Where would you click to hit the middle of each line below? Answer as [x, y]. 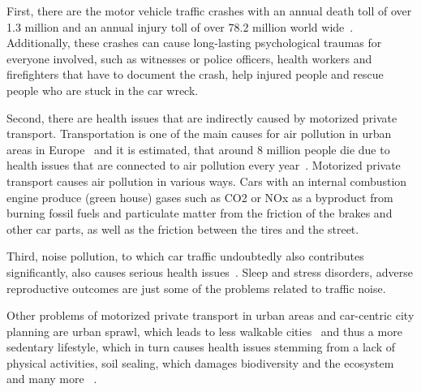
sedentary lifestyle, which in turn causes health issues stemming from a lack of [201, 347]
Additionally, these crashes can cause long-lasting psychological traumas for [194, 43]
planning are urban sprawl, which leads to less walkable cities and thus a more [204, 331]
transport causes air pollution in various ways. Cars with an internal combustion [207, 181]
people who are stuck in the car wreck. [103, 90]
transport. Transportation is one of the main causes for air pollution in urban [199, 134]
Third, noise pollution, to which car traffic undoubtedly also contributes [185, 256]
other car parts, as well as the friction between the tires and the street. [183, 228]
